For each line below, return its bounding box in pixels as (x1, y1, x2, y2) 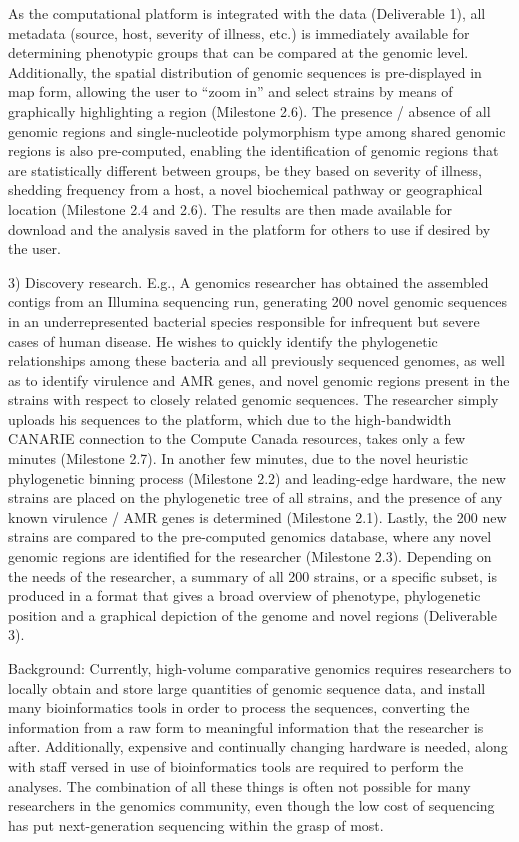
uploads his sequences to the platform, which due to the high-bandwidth (8, 408, 452, 429)
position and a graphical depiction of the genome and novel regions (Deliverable (8, 604, 497, 625)
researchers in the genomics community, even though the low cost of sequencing (8, 795, 495, 816)
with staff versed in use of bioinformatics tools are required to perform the (8, 755, 464, 776)
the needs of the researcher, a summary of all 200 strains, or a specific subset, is (8, 565, 497, 586)
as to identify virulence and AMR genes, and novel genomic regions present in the (8, 369, 510, 390)
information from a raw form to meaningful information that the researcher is (8, 716, 484, 737)
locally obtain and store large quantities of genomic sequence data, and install (8, 677, 486, 698)
